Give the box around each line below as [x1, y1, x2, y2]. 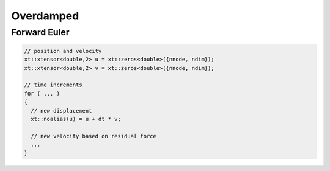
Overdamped [11, 9, 79, 23]
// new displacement [31, 107, 92, 114]
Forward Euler [11, 27, 70, 38]
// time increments [24, 82, 82, 88]
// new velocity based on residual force [31, 133, 157, 139]
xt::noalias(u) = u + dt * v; [31, 116, 122, 122]
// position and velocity [24, 47, 102, 54]
